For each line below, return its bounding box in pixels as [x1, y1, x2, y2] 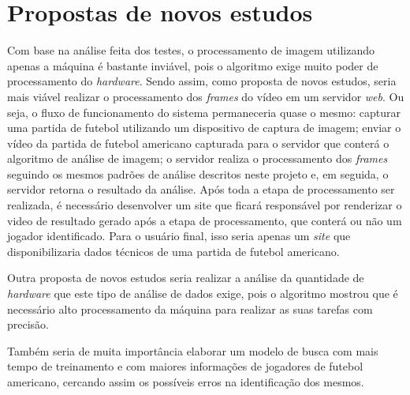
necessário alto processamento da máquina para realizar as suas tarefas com [7, 300, 373, 317]
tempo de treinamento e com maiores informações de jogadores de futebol [7, 358, 363, 374]
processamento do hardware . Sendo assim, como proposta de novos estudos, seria [7, 73, 397, 89]
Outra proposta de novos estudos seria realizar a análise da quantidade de [7, 269, 364, 286]
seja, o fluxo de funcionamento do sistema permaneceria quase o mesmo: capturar [7, 103, 401, 120]
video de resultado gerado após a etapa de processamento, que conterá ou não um [7, 212, 402, 228]
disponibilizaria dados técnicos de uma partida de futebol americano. [7, 243, 340, 259]
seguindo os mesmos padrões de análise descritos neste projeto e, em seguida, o [7, 165, 389, 182]
